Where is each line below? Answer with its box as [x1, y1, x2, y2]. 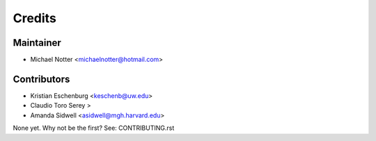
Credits [13, 10, 57, 26]
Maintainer [13, 37, 62, 49]
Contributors [13, 73, 70, 85]
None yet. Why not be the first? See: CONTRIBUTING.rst [13, 124, 175, 132]
